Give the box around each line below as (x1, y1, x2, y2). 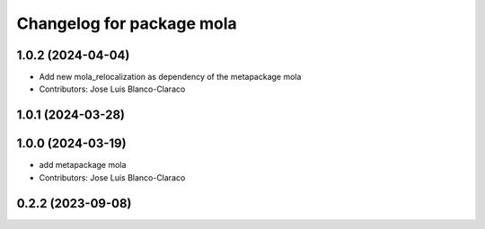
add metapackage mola (39, 160, 127, 171)
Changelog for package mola (16, 13, 237, 33)
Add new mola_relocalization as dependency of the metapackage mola (39, 72, 302, 83)
